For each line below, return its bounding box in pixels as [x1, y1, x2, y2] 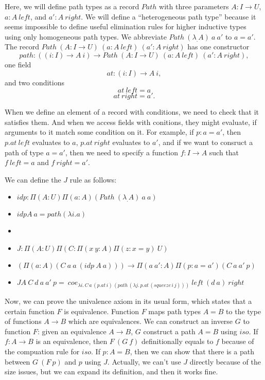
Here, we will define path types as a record [5, 1, 139, 11]
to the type [226, 305, 261, 316]
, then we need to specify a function [65, 147, 178, 157]
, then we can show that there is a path [130, 346, 254, 357]
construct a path [143, 325, 196, 336]
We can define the [5, 174, 61, 185]
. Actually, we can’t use [107, 356, 181, 367]
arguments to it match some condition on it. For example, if [5, 126, 194, 137]
